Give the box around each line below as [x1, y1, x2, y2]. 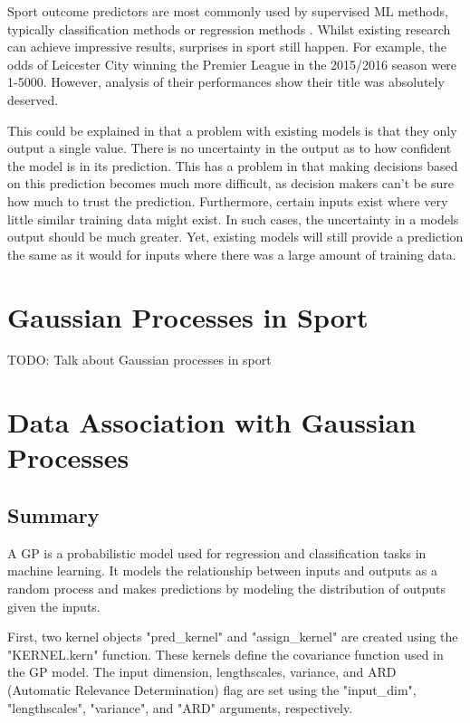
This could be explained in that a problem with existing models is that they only [7, 120, 457, 139]
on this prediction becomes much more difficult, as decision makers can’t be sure [7, 174, 454, 193]
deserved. [7, 90, 59, 109]
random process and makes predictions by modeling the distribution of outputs [7, 578, 446, 597]
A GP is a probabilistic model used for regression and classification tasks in [7, 543, 427, 562]
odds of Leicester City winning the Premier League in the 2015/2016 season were [7, 54, 457, 73]
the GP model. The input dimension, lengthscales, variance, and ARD [7, 662, 397, 681]
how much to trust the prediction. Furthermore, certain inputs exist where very [7, 191, 448, 210]
